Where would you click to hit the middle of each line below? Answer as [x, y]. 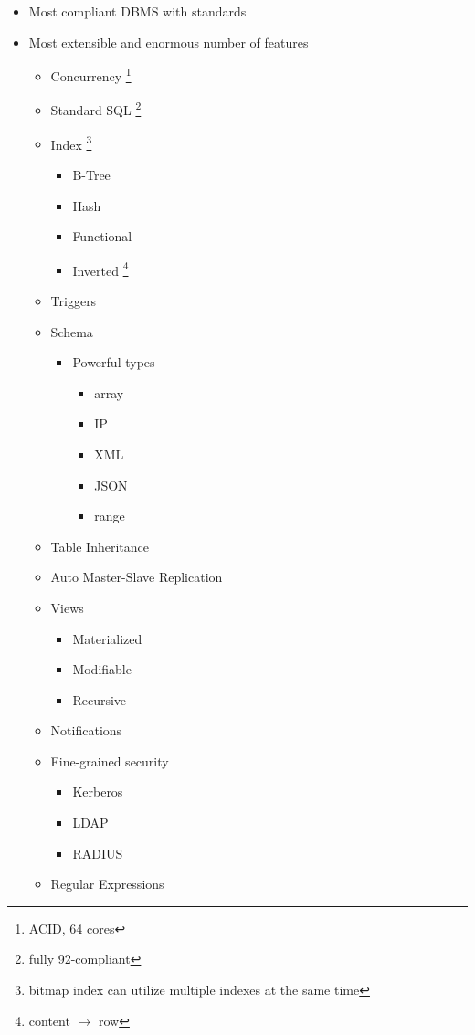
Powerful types [114, 362]
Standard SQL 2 [96, 109]
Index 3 [71, 143]
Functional [102, 236]
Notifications [86, 730]
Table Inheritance [100, 546]
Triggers [74, 300]
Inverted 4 [100, 269]
